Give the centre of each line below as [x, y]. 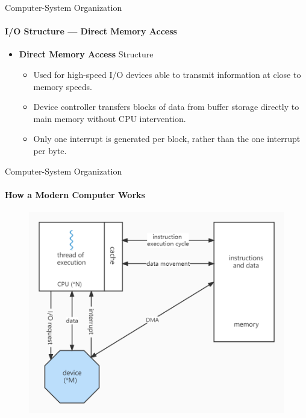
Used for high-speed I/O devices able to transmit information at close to [167, 74]
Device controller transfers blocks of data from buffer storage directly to [166, 107]
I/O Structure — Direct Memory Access [91, 31]
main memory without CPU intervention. [110, 118]
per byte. [50, 150]
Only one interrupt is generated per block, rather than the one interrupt [167, 139]
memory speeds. [63, 86]
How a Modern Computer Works [75, 194]
